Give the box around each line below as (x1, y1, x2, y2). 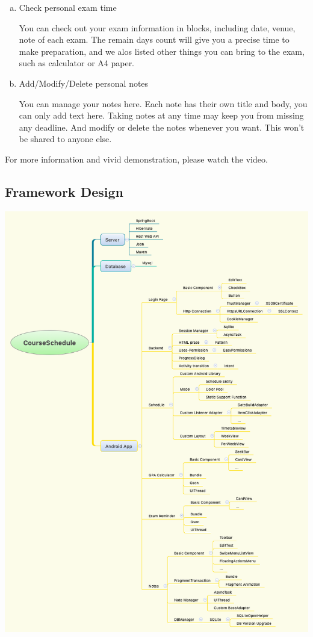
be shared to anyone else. (19, 132, 112, 145)
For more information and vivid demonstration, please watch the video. (5, 152, 268, 165)
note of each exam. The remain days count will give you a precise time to (19, 33, 290, 46)
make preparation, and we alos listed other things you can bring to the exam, (19, 45, 305, 57)
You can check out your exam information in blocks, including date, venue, (19, 21, 296, 34)
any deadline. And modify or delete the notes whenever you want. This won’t (19, 120, 305, 133)
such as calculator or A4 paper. (19, 57, 135, 69)
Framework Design (5, 182, 123, 200)
